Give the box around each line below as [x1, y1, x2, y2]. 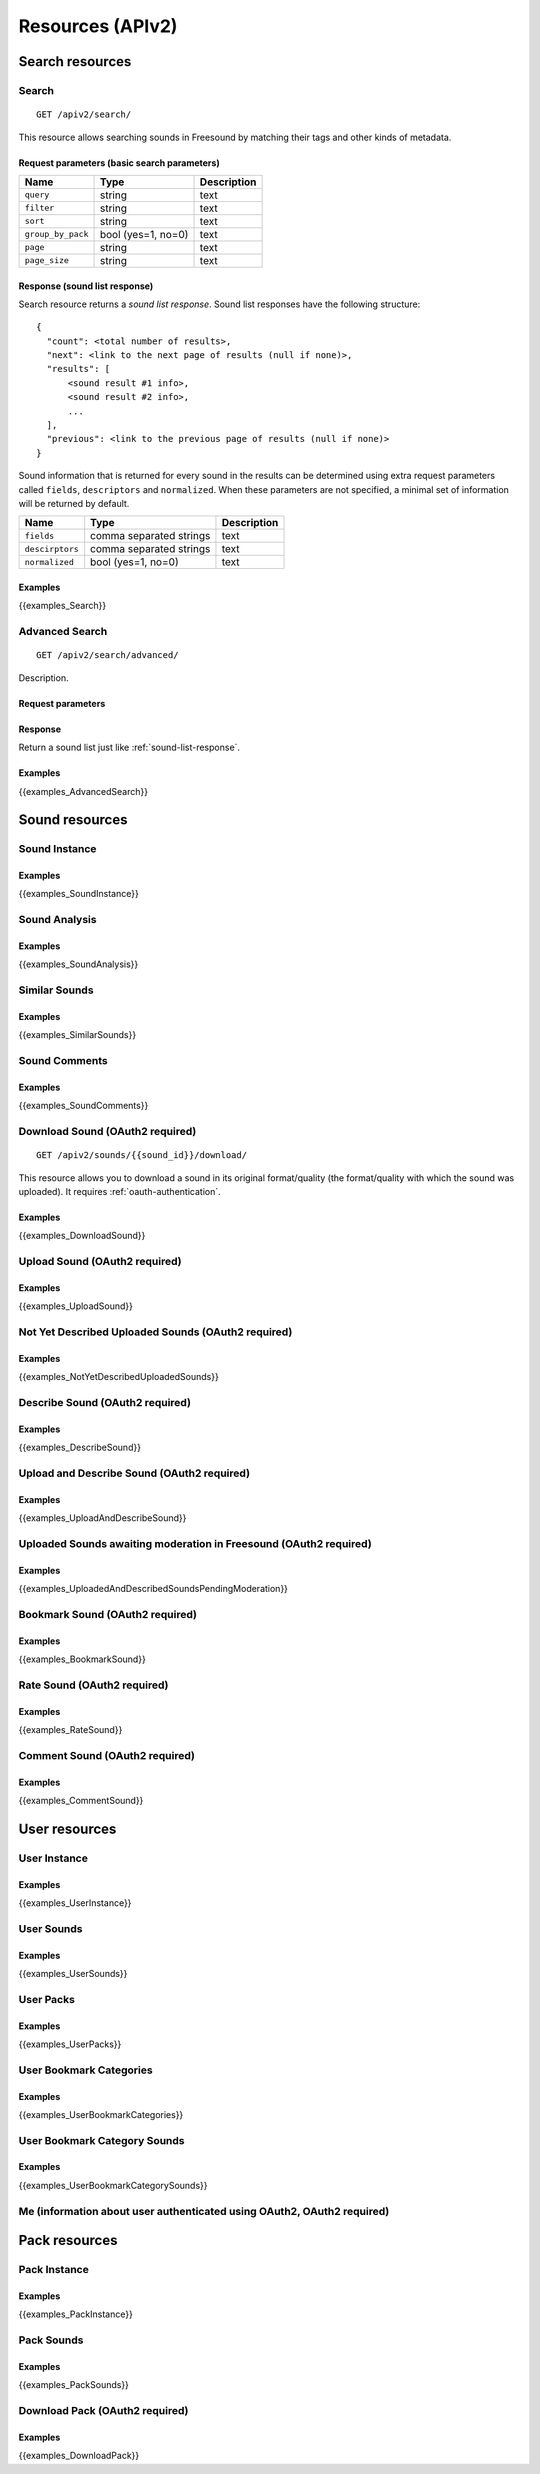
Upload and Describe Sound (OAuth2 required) [18, 1466, 250, 1480]
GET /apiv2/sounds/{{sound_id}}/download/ [36, 1150, 248, 1161]
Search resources [18, 53, 132, 70]
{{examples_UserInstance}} [18, 1897, 132, 1909]
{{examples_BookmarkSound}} [18, 1653, 147, 1665]
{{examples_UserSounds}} [18, 1968, 128, 1979]
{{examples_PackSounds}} [18, 2379, 130, 2391]
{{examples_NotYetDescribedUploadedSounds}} [18, 1371, 219, 1383]
